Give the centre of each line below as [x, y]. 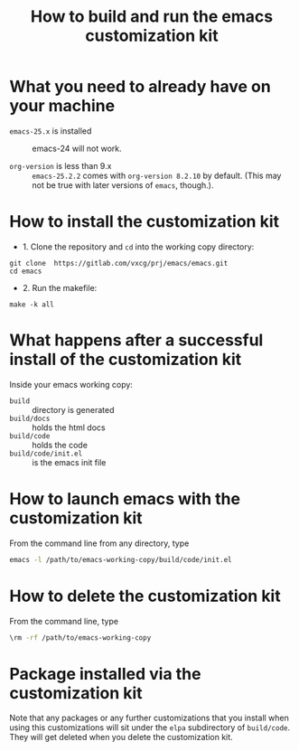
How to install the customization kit [145, 222]
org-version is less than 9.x [61, 165]
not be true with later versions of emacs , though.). [123, 185]
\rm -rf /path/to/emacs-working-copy [80, 638]
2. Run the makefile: [60, 287]
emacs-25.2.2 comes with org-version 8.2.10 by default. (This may [157, 175]
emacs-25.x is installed [51, 131]
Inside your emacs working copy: [71, 384]
